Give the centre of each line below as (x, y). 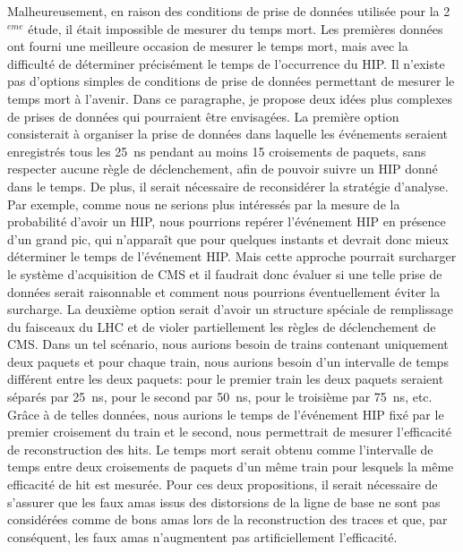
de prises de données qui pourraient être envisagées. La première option (203, 116)
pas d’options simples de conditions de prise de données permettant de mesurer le (231, 81)
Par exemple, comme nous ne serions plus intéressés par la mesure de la (204, 204)
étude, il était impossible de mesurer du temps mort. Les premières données (236, 28)
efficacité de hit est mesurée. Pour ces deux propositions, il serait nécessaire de (223, 484)
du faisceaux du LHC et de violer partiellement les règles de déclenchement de (222, 326)
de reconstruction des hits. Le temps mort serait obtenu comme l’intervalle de (220, 449)
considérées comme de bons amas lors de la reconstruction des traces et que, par (227, 519)
